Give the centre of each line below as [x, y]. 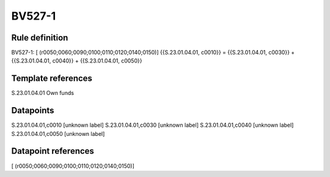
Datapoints [33, 111]
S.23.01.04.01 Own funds [43, 93]
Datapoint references [53, 151]
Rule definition [40, 38]
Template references [52, 79]
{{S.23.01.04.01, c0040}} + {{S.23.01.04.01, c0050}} [77, 61]
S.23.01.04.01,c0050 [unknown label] [58, 134]
